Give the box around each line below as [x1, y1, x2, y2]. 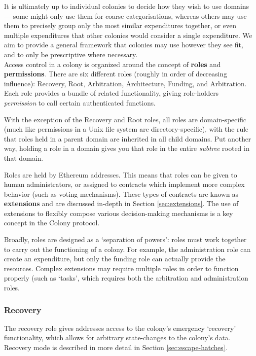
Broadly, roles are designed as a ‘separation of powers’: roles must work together [4, 234, 247, 245]
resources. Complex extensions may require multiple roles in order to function [4, 263, 239, 273]
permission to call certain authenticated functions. [4, 97, 156, 107]
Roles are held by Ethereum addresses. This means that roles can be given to [4, 169, 237, 179]
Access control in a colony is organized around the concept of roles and [4, 59, 221, 69]
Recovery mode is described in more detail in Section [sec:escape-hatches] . [4, 342, 227, 353]
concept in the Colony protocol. [4, 217, 100, 228]
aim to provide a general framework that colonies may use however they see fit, [4, 39, 243, 50]
